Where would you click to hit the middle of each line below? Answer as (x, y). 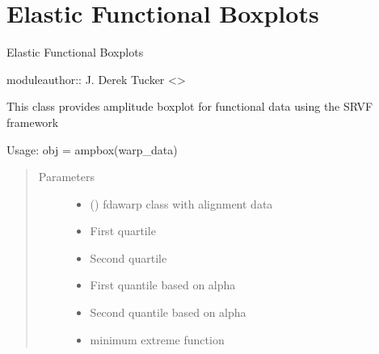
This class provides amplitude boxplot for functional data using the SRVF (190, 106)
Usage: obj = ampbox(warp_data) (92, 149)
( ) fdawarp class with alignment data (181, 203)
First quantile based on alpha (163, 285)
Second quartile (128, 257)
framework (33, 122)
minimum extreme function (157, 339)
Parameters (66, 177)
